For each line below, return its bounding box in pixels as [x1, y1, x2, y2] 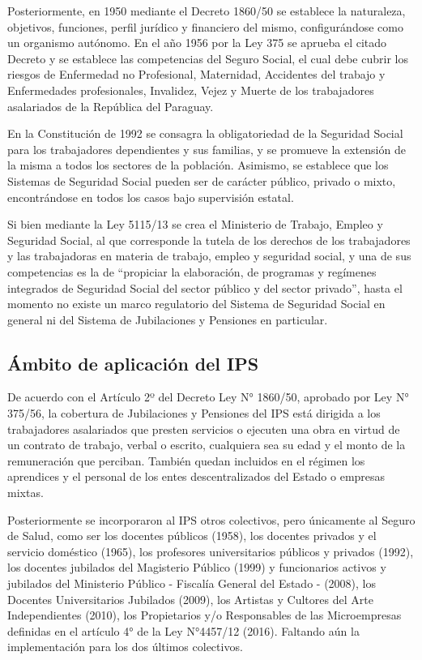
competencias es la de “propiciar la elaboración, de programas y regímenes [7, 263, 377, 280]
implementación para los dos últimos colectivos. [7, 638, 243, 655]
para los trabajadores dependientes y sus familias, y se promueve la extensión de [7, 140, 406, 157]
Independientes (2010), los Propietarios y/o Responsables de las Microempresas [7, 606, 402, 624]
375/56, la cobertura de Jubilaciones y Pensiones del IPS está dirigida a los [7, 405, 381, 422]
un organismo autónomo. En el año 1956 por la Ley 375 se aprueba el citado [7, 34, 387, 51]
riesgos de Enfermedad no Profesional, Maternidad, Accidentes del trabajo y [7, 66, 386, 83]
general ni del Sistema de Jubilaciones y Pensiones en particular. [7, 311, 328, 328]
